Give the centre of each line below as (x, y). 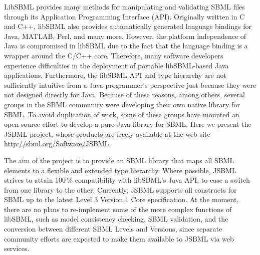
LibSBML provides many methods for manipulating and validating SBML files (124, 6)
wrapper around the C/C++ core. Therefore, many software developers (114, 55)
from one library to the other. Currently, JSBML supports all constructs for (120, 189)
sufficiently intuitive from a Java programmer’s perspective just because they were (130, 85)
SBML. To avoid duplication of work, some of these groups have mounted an (122, 114)
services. (17, 248)
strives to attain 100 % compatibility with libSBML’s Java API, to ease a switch (127, 180)
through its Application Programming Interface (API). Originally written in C (124, 16)
